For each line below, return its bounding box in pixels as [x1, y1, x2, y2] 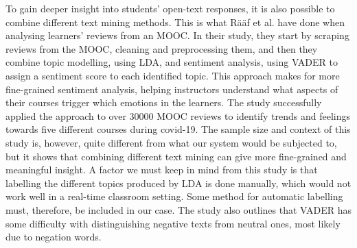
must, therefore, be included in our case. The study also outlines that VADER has [5, 202, 352, 216]
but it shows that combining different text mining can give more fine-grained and [5, 149, 347, 163]
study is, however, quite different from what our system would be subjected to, [5, 135, 337, 149]
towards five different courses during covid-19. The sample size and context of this [5, 122, 351, 136]
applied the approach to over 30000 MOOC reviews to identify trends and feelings [5, 108, 351, 123]
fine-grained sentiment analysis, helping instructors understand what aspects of [5, 82, 338, 96]
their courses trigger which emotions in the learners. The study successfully [5, 95, 322, 110]
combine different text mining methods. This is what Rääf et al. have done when [5, 14, 345, 29]
